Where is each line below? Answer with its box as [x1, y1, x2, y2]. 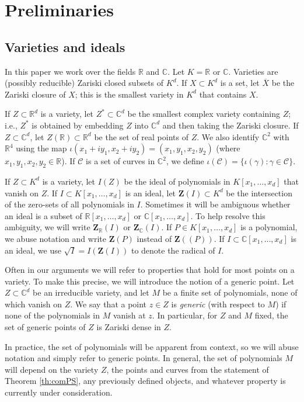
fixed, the [254, 309, 288, 321]
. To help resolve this [190, 209, 265, 221]
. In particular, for [152, 309, 218, 321]
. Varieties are [228, 65, 278, 77]
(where [216, 142, 240, 154]
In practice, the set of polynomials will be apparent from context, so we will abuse [5, 340, 299, 352]
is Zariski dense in [96, 321, 161, 333]
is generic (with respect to [171, 297, 265, 310]
